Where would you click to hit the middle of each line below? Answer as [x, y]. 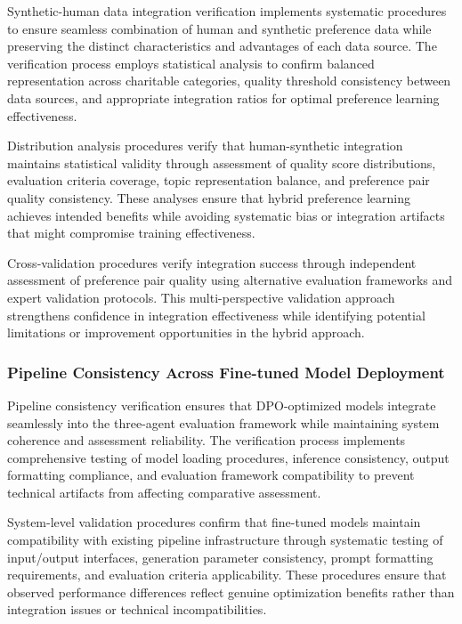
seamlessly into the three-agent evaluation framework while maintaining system [223, 422]
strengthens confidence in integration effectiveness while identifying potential [216, 315]
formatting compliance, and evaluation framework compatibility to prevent [211, 475]
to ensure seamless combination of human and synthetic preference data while [219, 28]
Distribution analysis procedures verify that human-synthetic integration [205, 146]
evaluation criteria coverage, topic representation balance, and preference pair [219, 180]
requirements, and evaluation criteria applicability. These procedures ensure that [227, 575]
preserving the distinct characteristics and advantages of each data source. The [222, 46]
